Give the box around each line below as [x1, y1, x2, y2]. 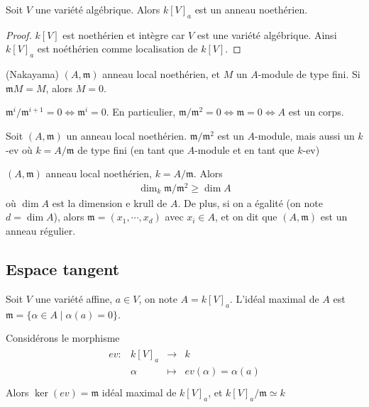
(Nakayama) [6, 67, 60, 82]
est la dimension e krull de [52, 195, 167, 210]
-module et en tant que [194, 142, 294, 157]
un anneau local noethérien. [66, 128, 187, 143]
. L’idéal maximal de [229, 291, 319, 306]
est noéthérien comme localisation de [37, 41, 198, 56]
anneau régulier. [6, 223, 76, 238]
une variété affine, [35, 291, 113, 306]
